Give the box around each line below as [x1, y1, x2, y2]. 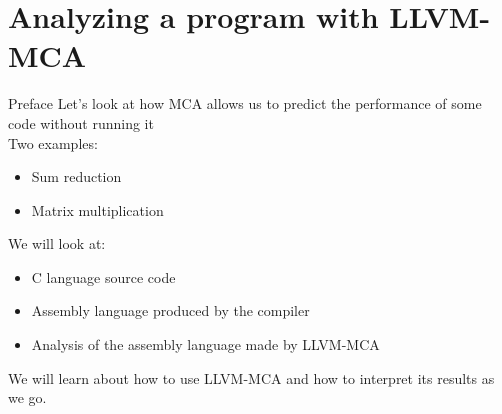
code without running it [8, 112, 154, 133]
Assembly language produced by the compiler [31, 300, 310, 321]
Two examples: [8, 132, 98, 153]
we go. [8, 387, 47, 408]
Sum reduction [31, 166, 122, 187]
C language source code [31, 266, 176, 287]
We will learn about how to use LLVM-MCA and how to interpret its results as [8, 367, 495, 388]
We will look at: [8, 233, 106, 254]
